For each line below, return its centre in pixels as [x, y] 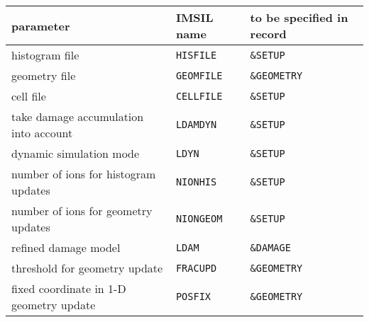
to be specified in [299, 17]
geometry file [44, 75]
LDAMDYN [196, 125]
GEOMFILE [199, 75]
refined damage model [66, 247]
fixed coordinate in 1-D [69, 288]
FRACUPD [196, 268]
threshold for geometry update [87, 268]
